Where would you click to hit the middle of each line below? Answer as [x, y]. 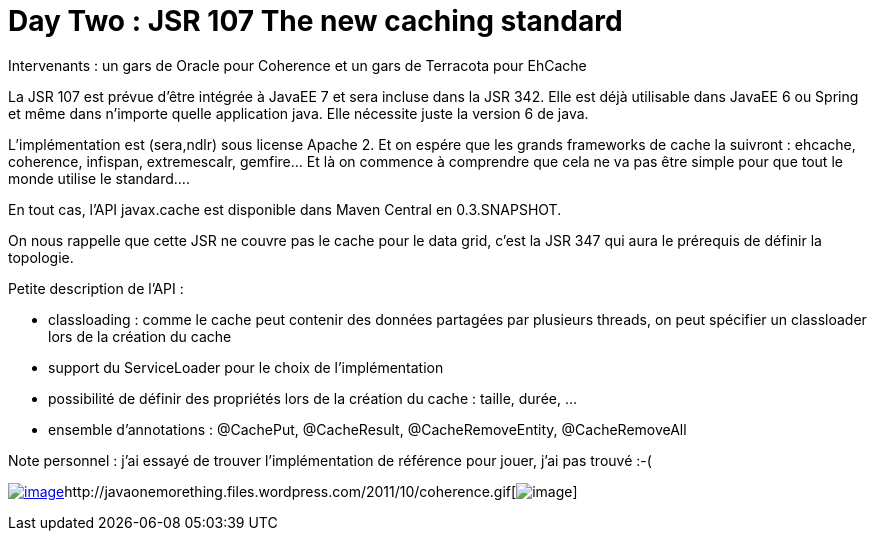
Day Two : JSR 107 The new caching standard [315, 21]
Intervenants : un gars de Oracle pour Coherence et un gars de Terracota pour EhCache [297, 65]
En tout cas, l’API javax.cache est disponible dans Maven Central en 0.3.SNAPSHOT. [285, 209]
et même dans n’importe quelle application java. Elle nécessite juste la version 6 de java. [298, 113]
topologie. [41, 257]
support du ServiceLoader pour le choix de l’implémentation [246, 367]
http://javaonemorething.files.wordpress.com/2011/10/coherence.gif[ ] [321, 491]
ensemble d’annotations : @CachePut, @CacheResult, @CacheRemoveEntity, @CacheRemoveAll [367, 429]
